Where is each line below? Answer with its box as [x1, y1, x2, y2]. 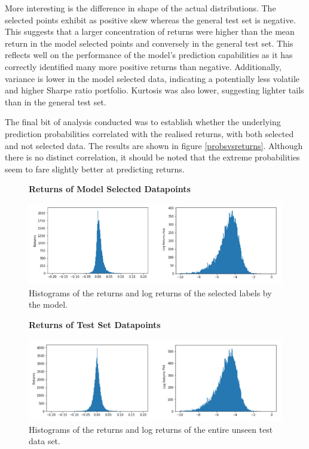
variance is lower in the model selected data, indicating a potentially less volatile [5, 72, 300, 84]
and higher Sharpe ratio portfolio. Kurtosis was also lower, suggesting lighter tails [5, 84, 304, 96]
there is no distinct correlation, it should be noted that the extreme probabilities [5, 151, 300, 163]
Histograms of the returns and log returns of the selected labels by [29, 286, 272, 299]
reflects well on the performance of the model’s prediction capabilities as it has [5, 48, 293, 61]
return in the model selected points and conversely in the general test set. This [5, 37, 293, 49]
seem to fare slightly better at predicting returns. [5, 162, 185, 175]
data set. [29, 435, 60, 447]
